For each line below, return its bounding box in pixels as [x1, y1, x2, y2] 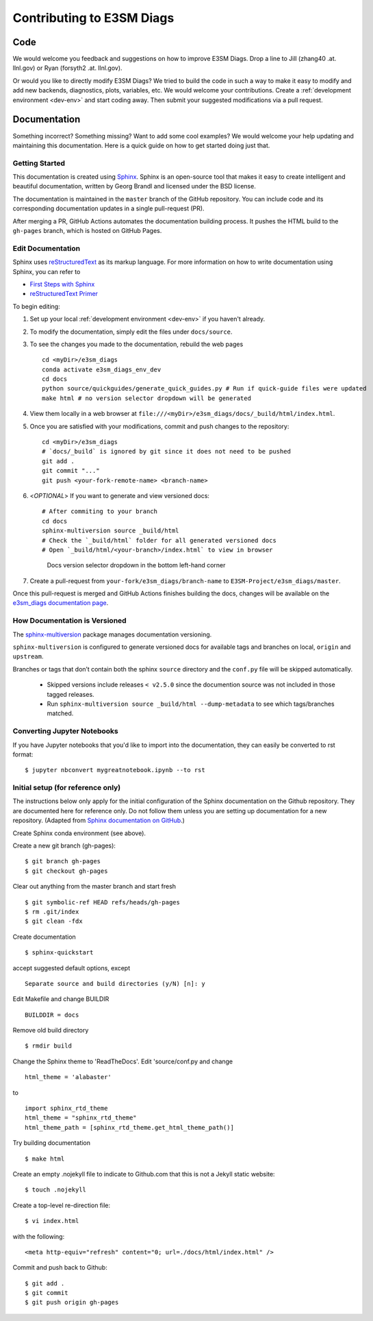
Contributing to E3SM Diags [12, 10, 175, 25]
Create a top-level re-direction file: [12, 1201, 111, 1209]
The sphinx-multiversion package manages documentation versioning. [12, 630, 212, 639]
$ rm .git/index [25, 908, 79, 915]
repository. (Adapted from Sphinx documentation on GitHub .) [12, 816, 185, 825]
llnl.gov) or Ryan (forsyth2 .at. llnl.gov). [12, 64, 123, 72]
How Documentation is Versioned [12, 616, 127, 626]
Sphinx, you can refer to [12, 267, 81, 275]
